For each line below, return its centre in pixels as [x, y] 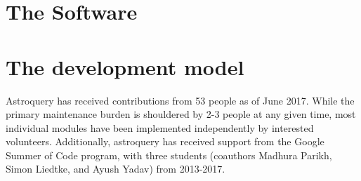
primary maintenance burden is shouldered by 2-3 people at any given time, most [181, 114]
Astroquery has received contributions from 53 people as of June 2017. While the [180, 100]
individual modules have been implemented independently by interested [160, 127]
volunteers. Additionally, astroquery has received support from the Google [165, 141]
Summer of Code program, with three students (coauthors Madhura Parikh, [169, 155]
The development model [125, 66]
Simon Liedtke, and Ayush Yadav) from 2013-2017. [116, 169]
